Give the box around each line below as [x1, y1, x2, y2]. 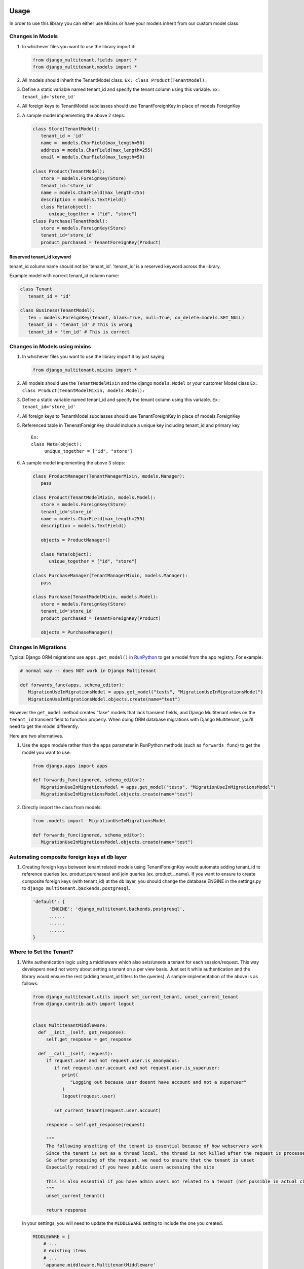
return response [46, 1207, 87, 1213]
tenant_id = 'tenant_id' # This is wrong [28, 322, 133, 327]
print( [62, 1072, 79, 1078]
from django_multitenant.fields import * [32, 57, 137, 63]
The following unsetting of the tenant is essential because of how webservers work [46, 1143, 263, 1149]
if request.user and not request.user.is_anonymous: [46, 1058, 180, 1063]
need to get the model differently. [9, 723, 80, 729]
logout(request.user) [62, 1093, 116, 1099]
